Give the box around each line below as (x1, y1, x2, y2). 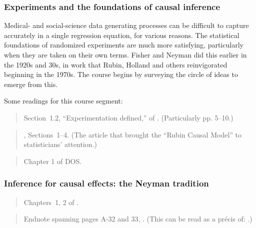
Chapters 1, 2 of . (23, 196, 79, 207)
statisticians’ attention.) (23, 139, 97, 149)
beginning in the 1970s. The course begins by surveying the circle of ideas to (4, 69, 238, 79)
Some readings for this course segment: (4, 95, 123, 106)
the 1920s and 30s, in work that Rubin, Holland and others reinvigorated (4, 59, 227, 69)
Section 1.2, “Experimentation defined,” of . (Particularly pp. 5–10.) (23, 112, 233, 122)
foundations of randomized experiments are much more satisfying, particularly (4, 39, 243, 50)
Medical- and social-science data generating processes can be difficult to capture (4, 20, 249, 30)
